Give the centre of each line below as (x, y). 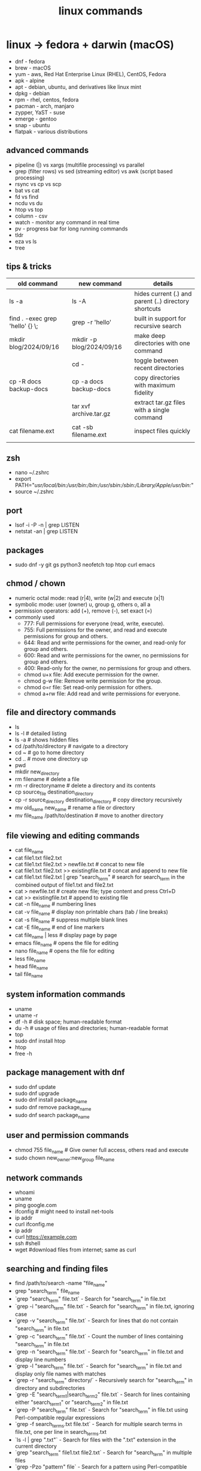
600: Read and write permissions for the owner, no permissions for (106, 655)
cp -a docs (87, 381)
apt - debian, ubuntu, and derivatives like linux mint (78, 87)
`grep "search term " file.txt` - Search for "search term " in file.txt (90, 1299)
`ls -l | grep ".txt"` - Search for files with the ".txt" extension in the (95, 1440)
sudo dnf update (35, 1086)
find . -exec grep (33, 318)
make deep (150, 335)
